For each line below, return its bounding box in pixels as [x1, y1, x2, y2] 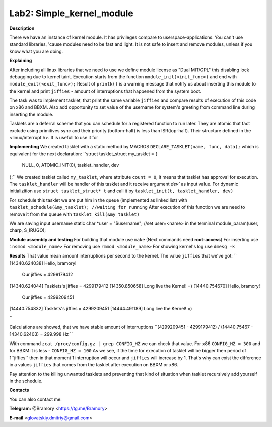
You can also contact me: [9, 396, 62, 402]
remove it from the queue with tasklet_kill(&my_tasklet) [9, 211, 140, 217]
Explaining [9, 58, 32, 64]
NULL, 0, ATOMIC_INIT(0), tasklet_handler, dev [22, 162, 119, 168]
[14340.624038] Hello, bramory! [9, 260, 77, 266]
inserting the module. [9, 111, 54, 117]
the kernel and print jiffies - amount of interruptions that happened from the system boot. [9, 88, 201, 94]
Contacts [9, 387, 30, 393]
